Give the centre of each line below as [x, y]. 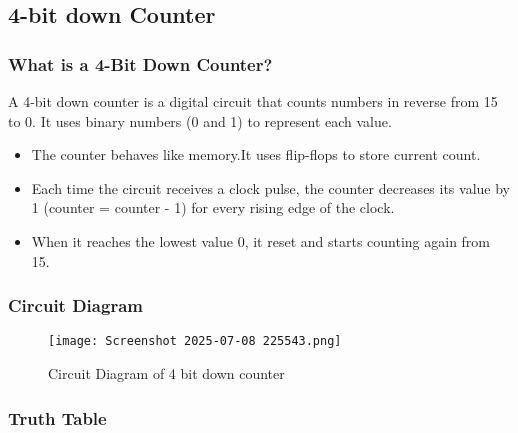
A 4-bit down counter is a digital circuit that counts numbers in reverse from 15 [253, 101]
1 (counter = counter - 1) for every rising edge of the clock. [213, 207]
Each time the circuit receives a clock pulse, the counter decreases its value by [270, 187]
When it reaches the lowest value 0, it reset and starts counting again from [261, 240]
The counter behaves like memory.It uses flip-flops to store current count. [256, 154]
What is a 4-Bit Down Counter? [140, 63]
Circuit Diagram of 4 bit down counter [166, 373]
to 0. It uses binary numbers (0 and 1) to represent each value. [200, 120]
